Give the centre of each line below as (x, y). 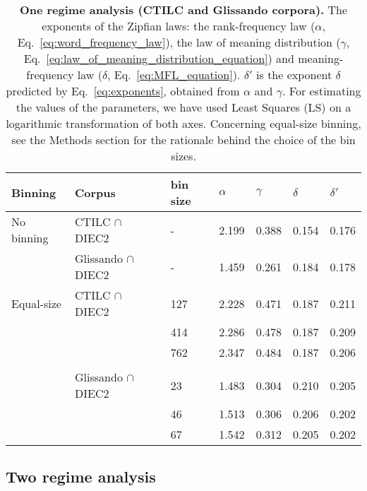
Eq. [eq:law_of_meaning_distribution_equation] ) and (159, 58)
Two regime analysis (81, 477)
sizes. (183, 156)
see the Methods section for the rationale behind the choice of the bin (183, 140)
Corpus (95, 192)
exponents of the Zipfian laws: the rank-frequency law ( (179, 26)
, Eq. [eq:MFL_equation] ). (174, 75)
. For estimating (322, 91)
